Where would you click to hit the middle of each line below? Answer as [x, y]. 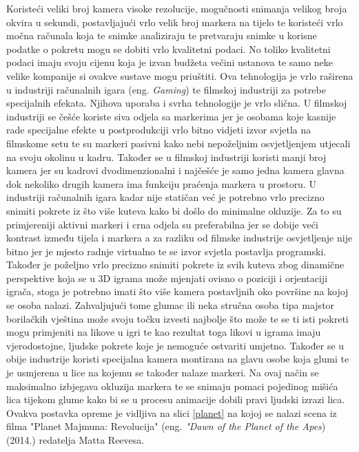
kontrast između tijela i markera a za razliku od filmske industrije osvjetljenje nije [179, 238]
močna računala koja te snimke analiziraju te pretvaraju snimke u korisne [162, 35]
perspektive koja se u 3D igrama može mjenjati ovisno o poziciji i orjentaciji [167, 278]
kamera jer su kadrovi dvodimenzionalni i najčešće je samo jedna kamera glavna [175, 170]
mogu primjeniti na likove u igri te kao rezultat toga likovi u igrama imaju [164, 332]
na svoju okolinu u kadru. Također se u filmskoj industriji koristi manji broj [166, 157]
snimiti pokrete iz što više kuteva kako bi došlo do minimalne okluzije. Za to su [174, 210]
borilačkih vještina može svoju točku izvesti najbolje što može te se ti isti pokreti [177, 318]
